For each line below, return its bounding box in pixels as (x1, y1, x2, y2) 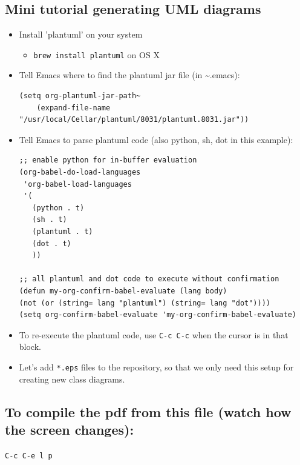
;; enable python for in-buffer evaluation (19, 156, 197, 165)
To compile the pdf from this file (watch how (5, 402, 292, 421)
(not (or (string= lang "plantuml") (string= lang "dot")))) (19, 298, 271, 307)
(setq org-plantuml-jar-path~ (19, 92, 141, 101)
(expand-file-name (36, 103, 111, 112)
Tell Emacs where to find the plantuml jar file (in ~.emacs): (19, 69, 240, 81)
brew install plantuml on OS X (33, 48, 160, 61)
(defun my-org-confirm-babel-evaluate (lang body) (19, 286, 227, 295)
